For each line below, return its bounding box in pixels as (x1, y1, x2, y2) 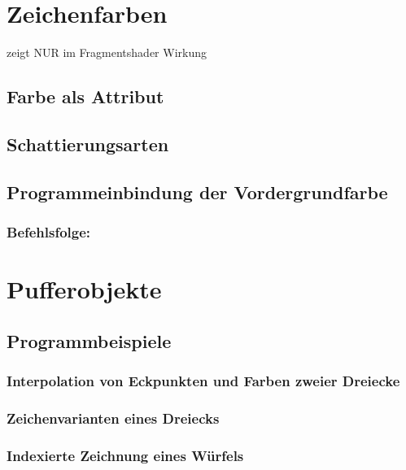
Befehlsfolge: (7, 221, 91, 242)
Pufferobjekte (7, 272, 162, 306)
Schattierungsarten (7, 131, 169, 156)
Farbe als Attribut (7, 84, 164, 109)
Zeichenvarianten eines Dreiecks (7, 407, 220, 428)
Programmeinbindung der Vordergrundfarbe (7, 179, 388, 204)
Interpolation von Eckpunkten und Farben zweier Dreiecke (7, 370, 400, 390)
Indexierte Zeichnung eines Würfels (7, 445, 244, 465)
